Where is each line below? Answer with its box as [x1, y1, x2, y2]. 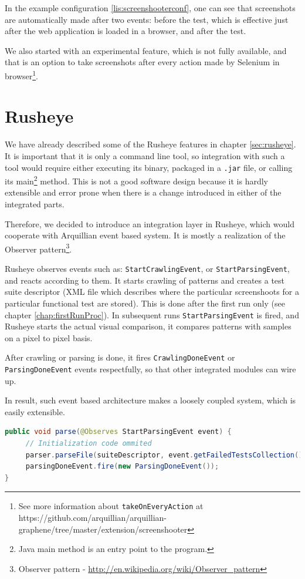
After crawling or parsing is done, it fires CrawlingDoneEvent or [5, 351, 235, 363]
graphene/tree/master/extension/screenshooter [18, 523, 188, 535]
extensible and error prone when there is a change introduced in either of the [5, 186, 282, 198]
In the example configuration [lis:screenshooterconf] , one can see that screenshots [5, 2, 296, 14]
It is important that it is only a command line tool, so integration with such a [5, 149, 285, 161]
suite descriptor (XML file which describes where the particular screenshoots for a [5, 285, 299, 298]
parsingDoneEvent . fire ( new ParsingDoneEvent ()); [25, 462, 219, 471]
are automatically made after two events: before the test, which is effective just [5, 13, 289, 25]
